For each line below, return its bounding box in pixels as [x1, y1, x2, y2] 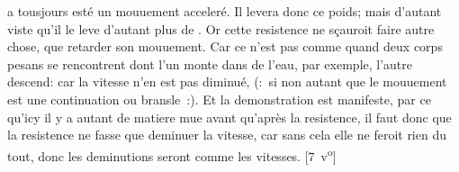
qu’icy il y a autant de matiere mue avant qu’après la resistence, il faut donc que [7, 107, 452, 126]
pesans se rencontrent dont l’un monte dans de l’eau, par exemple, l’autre [7, 54, 413, 73]
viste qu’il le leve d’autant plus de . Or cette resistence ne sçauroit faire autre [7, 19, 435, 38]
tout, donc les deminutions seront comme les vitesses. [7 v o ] [7, 143, 337, 165]
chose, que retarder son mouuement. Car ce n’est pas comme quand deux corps [7, 37, 443, 56]
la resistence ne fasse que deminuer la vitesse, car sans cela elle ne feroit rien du [7, 125, 446, 144]
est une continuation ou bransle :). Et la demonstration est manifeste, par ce [7, 89, 431, 108]
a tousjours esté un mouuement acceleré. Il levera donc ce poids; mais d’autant [7, 2, 442, 20]
